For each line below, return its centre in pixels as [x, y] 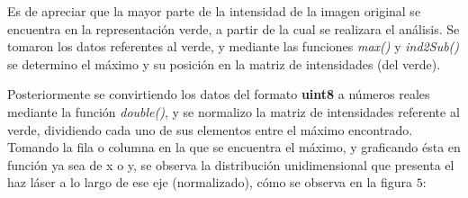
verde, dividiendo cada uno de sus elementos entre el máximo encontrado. [210, 129]
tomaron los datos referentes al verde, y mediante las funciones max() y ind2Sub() [234, 46]
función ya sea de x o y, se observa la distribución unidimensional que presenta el [231, 164]
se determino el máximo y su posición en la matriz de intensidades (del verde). [224, 63]
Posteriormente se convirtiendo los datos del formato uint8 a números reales [219, 94]
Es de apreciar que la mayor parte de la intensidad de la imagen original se [214, 11]
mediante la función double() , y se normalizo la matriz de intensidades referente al [234, 111]
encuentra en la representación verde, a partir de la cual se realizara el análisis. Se [234, 28]
